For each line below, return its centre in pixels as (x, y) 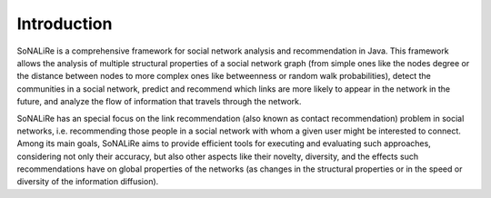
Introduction (65, 24)
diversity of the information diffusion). (88, 182)
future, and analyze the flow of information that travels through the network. (159, 102)
